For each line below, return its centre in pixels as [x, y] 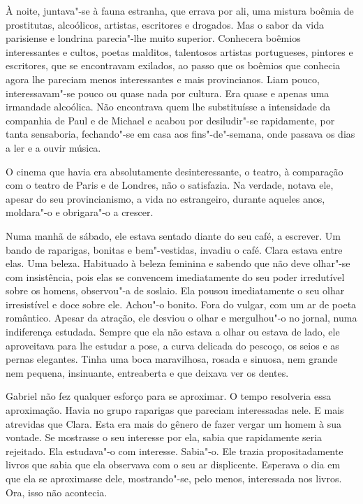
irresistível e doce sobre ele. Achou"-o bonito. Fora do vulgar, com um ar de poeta [181, 304]
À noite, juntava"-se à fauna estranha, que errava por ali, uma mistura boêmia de [180, 10]
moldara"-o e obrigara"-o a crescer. [80, 212]
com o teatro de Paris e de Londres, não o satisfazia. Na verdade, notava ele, [170, 185]
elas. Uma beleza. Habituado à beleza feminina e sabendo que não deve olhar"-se [178, 263]
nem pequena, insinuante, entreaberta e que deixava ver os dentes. [147, 372]
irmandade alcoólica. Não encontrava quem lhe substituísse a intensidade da [168, 107]
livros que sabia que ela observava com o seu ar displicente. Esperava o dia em [173, 465]
